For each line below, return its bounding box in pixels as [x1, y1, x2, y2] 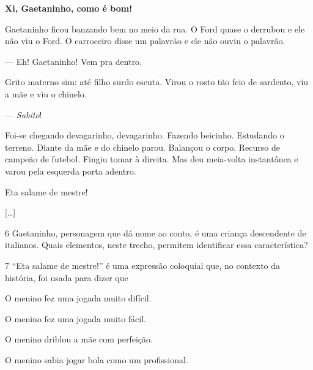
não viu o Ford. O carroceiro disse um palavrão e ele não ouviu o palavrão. [5, 34, 285, 47]
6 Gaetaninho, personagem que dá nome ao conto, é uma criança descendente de [5, 226, 306, 239]
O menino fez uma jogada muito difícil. [5, 292, 152, 304]
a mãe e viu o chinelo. [5, 87, 87, 100]
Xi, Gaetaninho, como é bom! [5, 2, 133, 14]
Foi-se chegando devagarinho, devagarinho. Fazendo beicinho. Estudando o [5, 129, 284, 142]
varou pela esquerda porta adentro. [5, 164, 136, 177]
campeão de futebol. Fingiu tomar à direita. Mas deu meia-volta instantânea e [5, 153, 298, 165]
